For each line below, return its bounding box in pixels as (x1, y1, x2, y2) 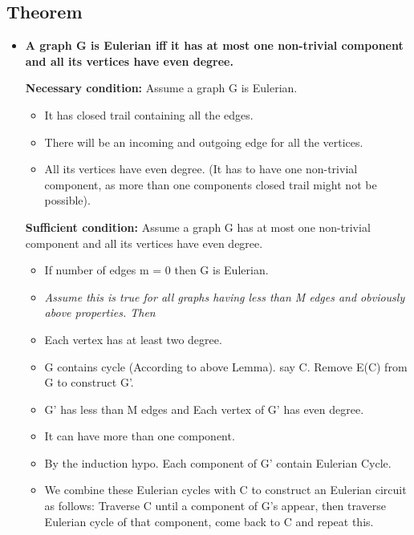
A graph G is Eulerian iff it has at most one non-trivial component (25, 37, 404, 54)
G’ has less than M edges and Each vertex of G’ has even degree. (44, 400, 364, 417)
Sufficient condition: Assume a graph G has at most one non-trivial (25, 218, 371, 235)
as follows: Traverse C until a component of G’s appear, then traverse (44, 497, 386, 514)
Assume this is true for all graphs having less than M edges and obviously (44, 288, 405, 305)
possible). (44, 192, 91, 209)
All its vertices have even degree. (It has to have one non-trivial (44, 160, 358, 177)
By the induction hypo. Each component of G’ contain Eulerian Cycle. (44, 454, 392, 471)
